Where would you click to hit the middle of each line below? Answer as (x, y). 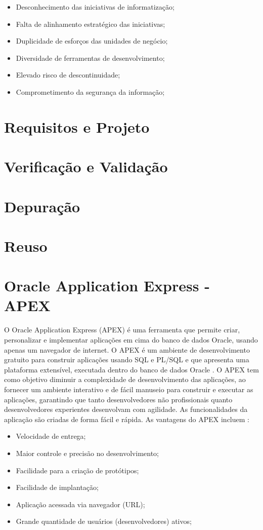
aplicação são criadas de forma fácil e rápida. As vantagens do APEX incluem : (127, 419)
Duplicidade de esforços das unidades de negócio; (92, 41)
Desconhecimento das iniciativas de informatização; (95, 7)
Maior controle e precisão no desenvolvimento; (87, 453)
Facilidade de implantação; (57, 487)
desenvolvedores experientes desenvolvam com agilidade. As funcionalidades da (126, 409)
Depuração (42, 206)
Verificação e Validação (86, 166)
